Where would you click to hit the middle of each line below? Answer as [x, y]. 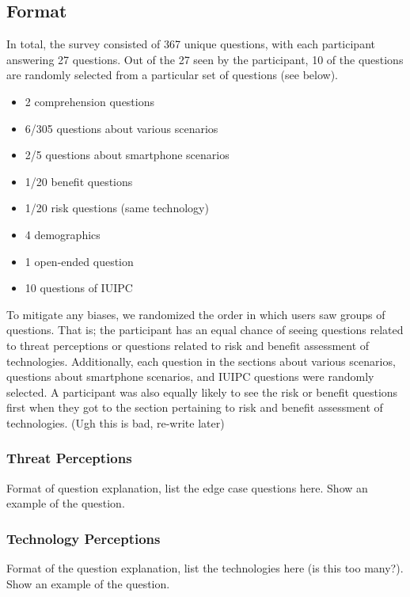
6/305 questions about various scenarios [121, 128]
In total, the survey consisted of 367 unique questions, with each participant [191, 44]
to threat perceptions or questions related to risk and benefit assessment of [188, 345]
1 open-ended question [79, 261]
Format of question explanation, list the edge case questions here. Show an [187, 487]
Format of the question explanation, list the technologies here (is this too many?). [205, 568]
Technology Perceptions [84, 538]
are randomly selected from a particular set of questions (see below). [172, 75]
